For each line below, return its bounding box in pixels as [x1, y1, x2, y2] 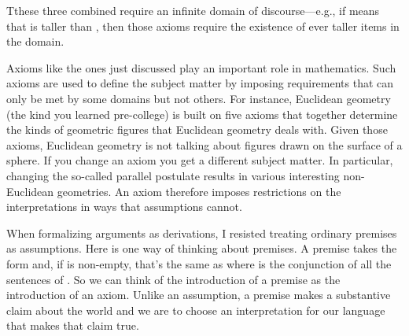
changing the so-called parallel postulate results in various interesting [6, 167, 340, 183]
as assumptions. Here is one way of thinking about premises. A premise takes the [6, 240, 397, 257]
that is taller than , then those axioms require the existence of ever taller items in [6, 17, 400, 34]
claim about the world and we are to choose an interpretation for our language [6, 301, 385, 318]
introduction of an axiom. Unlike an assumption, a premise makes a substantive [6, 286, 391, 303]
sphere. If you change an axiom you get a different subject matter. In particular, [6, 152, 393, 168]
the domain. [6, 33, 64, 50]
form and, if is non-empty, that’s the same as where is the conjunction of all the [6, 255, 392, 271]
